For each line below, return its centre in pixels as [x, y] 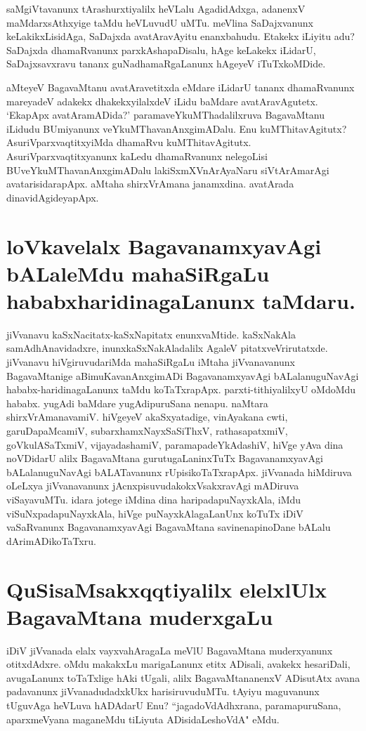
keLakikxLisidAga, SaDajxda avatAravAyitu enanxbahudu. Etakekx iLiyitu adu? [181, 36]
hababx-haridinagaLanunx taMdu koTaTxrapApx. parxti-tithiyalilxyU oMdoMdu [181, 389]
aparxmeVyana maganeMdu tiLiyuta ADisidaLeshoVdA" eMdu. [143, 719]
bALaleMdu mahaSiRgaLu [138, 273]
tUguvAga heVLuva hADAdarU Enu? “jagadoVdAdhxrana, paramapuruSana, [174, 705]
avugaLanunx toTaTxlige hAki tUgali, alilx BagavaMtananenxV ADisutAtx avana [183, 677]
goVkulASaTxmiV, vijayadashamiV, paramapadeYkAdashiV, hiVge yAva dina [175, 444]
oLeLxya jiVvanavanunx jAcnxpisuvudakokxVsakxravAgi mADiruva [153, 486]
